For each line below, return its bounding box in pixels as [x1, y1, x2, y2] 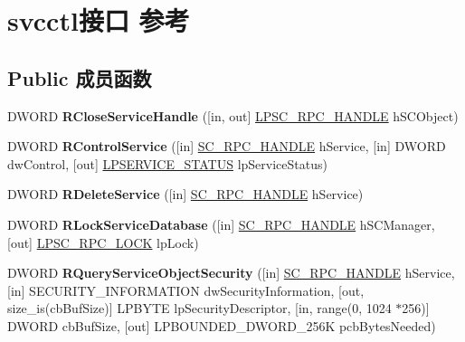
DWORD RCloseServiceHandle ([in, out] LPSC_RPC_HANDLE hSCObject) [7, 106, 459, 125]
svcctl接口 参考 [7, 2, 190, 39]
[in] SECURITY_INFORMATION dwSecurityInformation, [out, [7, 280, 365, 299]
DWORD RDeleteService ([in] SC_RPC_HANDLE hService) [7, 185, 364, 204]
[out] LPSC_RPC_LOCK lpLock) [7, 233, 199, 252]
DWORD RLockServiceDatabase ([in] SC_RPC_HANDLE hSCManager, [7, 214, 435, 233]
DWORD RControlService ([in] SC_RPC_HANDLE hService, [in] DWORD [7, 137, 446, 156]
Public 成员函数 [7, 63, 152, 91]
